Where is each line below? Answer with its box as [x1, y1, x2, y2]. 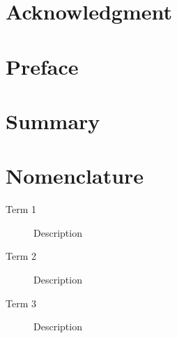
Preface [6, 52, 79, 80]
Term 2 [6, 249, 36, 263]
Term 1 [6, 202, 36, 216]
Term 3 [6, 295, 36, 310]
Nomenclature [6, 161, 144, 190]
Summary [6, 106, 100, 135]
